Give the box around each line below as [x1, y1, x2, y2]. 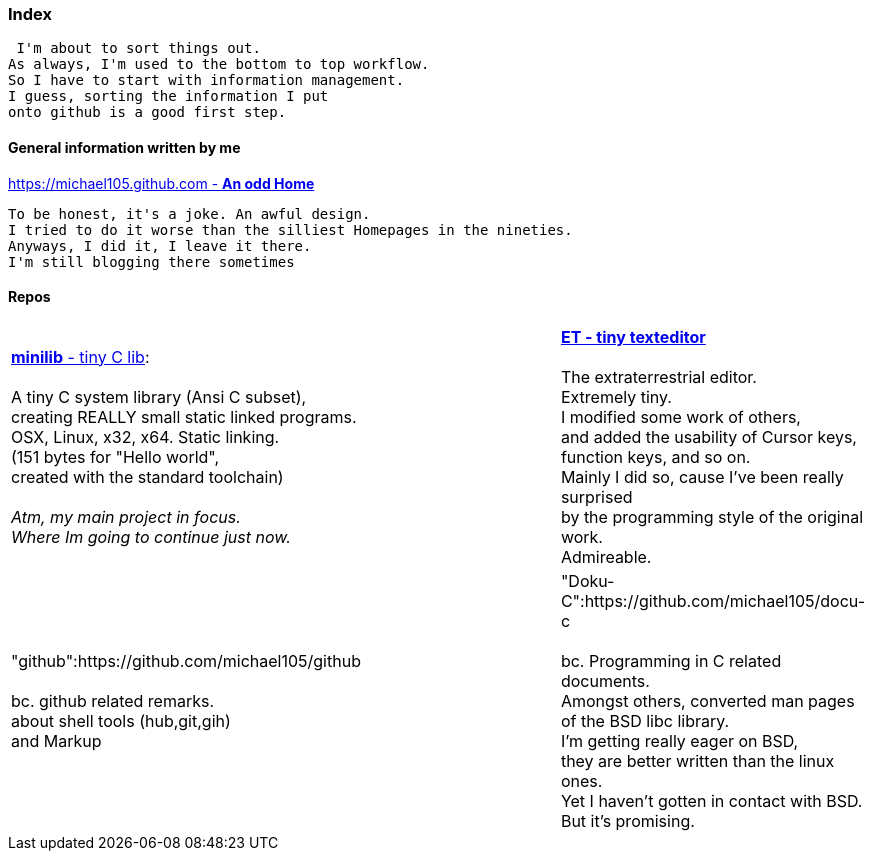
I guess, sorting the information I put [8, 88, 329, 105]
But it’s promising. [560, 810, 695, 831]
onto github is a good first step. [8, 104, 287, 121]
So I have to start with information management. [8, 72, 405, 89]
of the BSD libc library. [560, 710, 730, 731]
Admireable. [560, 546, 652, 567]
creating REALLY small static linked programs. [11, 406, 357, 427]
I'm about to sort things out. [16, 40, 261, 57]
